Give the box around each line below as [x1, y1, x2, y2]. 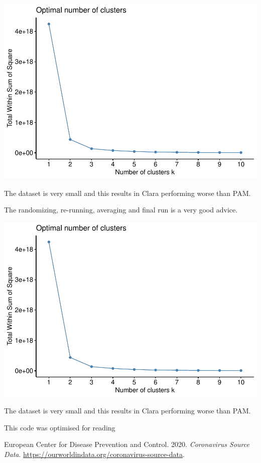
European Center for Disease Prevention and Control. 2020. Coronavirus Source [4, 439, 249, 449]
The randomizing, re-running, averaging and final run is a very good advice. [4, 204, 238, 215]
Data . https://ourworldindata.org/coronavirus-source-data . [4, 449, 185, 459]
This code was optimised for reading [4, 422, 115, 432]
